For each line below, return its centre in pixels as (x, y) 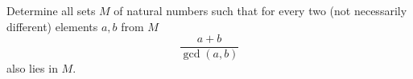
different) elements (52, 26)
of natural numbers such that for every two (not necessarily (260, 10)
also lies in (32, 68)
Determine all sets (51, 10)
